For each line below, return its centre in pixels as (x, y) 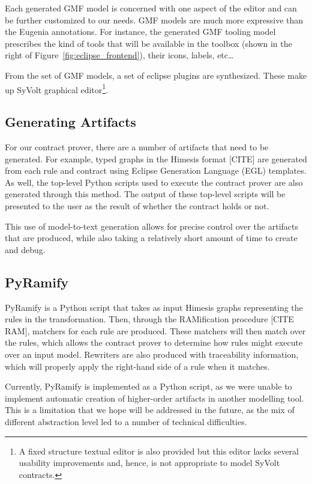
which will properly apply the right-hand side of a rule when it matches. (137, 366)
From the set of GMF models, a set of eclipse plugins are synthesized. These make (156, 75)
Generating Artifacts (70, 122)
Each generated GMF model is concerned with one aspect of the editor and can (151, 8)
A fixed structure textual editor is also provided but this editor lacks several (159, 451)
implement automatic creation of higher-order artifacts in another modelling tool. (154, 398)
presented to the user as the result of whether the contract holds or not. (137, 205)
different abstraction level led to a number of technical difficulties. (126, 421)
